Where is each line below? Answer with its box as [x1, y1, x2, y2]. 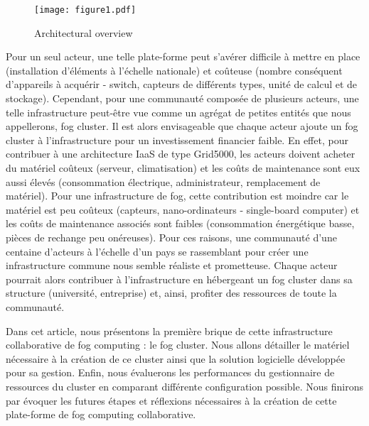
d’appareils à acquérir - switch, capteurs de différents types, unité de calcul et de [6, 77, 358, 92]
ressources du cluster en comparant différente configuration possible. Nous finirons [6, 378, 363, 393]
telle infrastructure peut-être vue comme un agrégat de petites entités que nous [6, 104, 351, 119]
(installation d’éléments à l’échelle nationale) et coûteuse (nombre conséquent [6, 62, 343, 77]
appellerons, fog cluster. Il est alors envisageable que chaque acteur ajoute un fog [6, 119, 358, 133]
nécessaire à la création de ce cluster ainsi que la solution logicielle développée [6, 351, 346, 366]
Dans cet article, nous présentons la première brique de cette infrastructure [6, 323, 333, 338]
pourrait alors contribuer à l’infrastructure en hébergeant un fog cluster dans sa [6, 271, 353, 286]
